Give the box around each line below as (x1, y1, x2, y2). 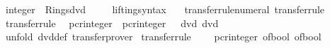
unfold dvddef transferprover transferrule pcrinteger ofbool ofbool (5, 29, 322, 44)
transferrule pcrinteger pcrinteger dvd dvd (5, 15, 219, 30)
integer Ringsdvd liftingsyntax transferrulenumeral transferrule (5, 2, 325, 16)
